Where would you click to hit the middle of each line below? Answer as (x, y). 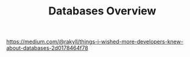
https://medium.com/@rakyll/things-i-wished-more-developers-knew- (95, 42)
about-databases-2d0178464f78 (47, 48)
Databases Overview (102, 11)
